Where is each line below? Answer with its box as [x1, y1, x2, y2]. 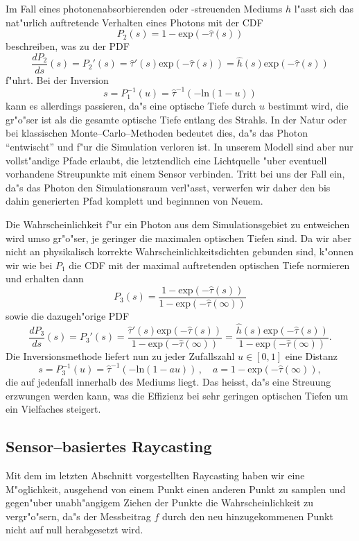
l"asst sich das [294, 1, 353, 15]
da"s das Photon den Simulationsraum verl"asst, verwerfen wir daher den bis [6, 180, 331, 194]
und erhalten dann [6, 271, 84, 286]
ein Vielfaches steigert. [6, 402, 101, 416]
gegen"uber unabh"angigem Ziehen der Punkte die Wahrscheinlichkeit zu [6, 495, 314, 510]
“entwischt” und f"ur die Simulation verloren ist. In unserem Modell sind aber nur [6, 139, 353, 153]
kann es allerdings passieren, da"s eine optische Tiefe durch [6, 98, 256, 113]
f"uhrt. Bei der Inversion [6, 72, 109, 87]
